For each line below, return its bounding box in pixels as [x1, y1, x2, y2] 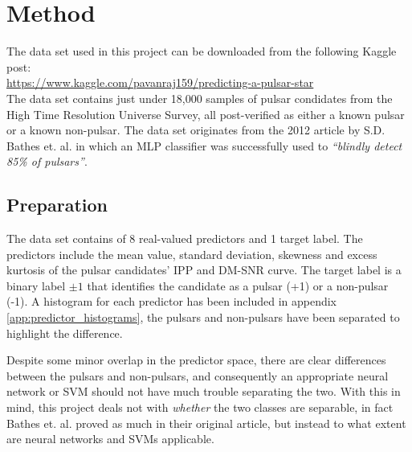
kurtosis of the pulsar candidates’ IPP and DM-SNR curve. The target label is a [6, 261, 402, 278]
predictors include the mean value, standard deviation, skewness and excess [6, 245, 377, 262]
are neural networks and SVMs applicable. [6, 430, 214, 447]
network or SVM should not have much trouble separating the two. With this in [6, 383, 401, 400]
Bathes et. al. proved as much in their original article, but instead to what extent [6, 414, 406, 431]
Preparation [6, 192, 108, 217]
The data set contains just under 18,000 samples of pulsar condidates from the [6, 89, 393, 106]
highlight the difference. [6, 324, 123, 341]
